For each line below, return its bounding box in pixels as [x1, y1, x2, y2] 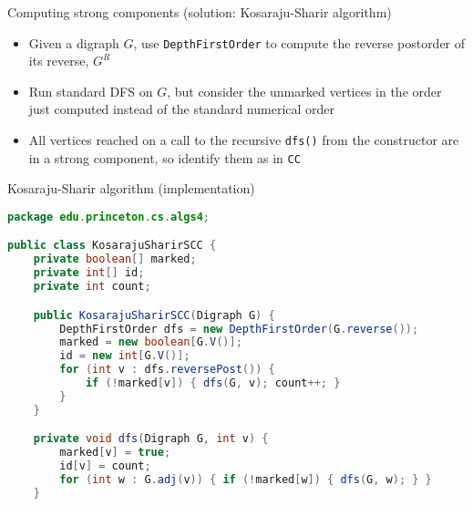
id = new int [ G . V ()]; [59, 349, 190, 363]
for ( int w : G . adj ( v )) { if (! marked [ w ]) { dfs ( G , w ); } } [59, 472, 432, 486]
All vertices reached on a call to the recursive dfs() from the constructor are [28, 130, 459, 150]
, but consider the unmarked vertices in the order [167, 81, 442, 100]
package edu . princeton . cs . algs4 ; [7, 210, 211, 223]
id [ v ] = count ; [59, 460, 151, 473]
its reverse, [28, 51, 89, 70]
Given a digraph [28, 33, 119, 52]
